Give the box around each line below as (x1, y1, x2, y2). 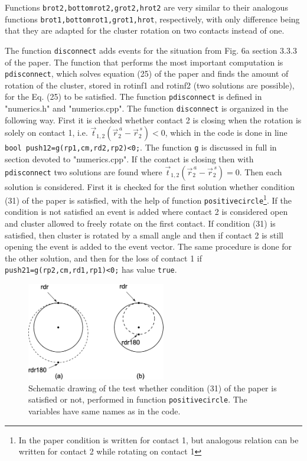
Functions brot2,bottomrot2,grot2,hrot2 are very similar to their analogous (5, 1, 288, 13)
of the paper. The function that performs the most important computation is (5, 55, 283, 68)
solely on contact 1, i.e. (5, 126, 88, 139)
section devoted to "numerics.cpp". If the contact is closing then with (5, 152, 254, 165)
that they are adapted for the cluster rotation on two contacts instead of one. (5, 24, 285, 37)
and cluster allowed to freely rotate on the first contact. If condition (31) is (5, 217, 276, 230)
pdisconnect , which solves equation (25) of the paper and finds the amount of (5, 67, 289, 80)
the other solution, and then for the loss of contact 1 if (5, 251, 202, 264)
